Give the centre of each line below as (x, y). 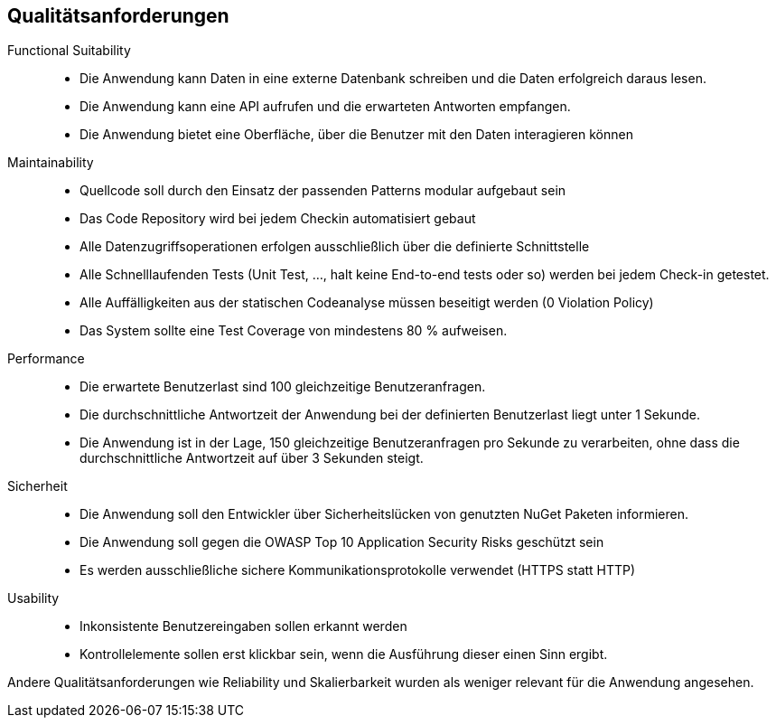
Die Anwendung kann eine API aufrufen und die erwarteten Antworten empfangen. (325, 107)
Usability (33, 598)
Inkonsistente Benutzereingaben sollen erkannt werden (243, 626)
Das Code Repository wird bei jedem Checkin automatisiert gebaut (278, 219)
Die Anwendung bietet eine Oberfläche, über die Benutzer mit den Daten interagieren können (356, 135)
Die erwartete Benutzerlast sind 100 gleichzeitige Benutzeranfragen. (283, 387)
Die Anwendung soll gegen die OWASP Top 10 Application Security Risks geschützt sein (342, 542)
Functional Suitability (69, 51)
